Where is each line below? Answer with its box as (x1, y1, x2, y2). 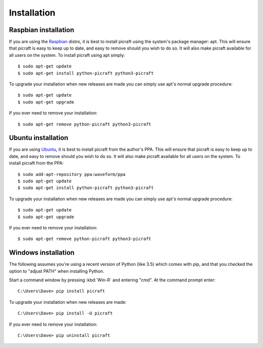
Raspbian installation (9, 26, 75, 34)
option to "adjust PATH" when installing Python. (9, 268, 105, 274)
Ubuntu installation (9, 134, 68, 142)
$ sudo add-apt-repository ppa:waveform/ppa (18, 172, 126, 177)
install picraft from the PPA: (9, 160, 64, 166)
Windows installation (9, 248, 75, 257)
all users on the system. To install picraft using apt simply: (9, 52, 125, 58)
